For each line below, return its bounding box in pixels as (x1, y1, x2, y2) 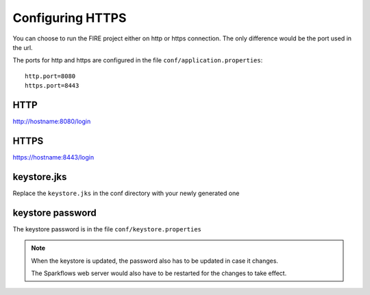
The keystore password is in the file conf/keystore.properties (12, 225, 202, 233)
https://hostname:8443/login (12, 153, 95, 161)
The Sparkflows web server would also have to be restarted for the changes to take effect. (31, 269, 287, 277)
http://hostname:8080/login (12, 117, 91, 126)
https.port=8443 (25, 82, 79, 90)
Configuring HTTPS (12, 10, 127, 25)
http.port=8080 (25, 72, 76, 80)
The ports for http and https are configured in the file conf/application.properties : (12, 56, 263, 64)
